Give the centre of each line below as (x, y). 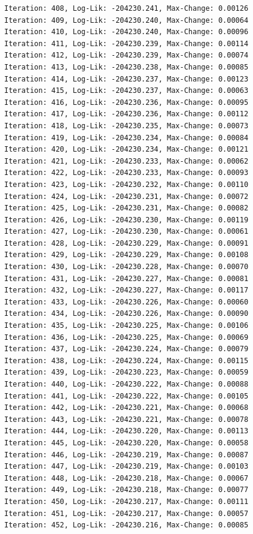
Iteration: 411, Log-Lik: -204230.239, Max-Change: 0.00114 (126, 43)
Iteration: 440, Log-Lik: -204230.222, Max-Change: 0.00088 (126, 384)
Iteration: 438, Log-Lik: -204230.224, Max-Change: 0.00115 (126, 360)
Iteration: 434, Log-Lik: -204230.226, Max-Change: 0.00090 (126, 314)
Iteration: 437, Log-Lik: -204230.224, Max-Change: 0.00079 (126, 349)
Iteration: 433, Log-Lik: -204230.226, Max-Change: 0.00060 (126, 302)
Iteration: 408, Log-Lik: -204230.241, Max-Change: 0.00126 (126, 8)
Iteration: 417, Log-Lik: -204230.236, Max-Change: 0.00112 (126, 114)
